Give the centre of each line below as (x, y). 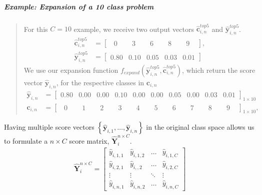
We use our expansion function (71, 70)
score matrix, (89, 141)
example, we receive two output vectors (134, 29)
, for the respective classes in (100, 82)
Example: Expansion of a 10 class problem (79, 6)
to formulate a (26, 141)
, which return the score (219, 70)
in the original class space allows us (200, 127)
